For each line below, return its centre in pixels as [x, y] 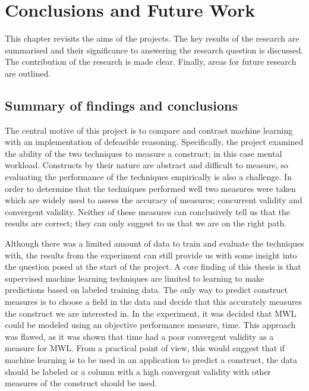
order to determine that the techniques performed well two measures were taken [150, 188]
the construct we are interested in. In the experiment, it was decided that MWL [151, 313]
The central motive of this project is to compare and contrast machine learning [149, 130]
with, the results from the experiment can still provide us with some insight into [151, 255]
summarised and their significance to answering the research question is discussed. [154, 50]
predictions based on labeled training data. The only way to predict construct [146, 290]
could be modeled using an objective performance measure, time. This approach [150, 325]
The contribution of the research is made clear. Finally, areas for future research [151, 62]
